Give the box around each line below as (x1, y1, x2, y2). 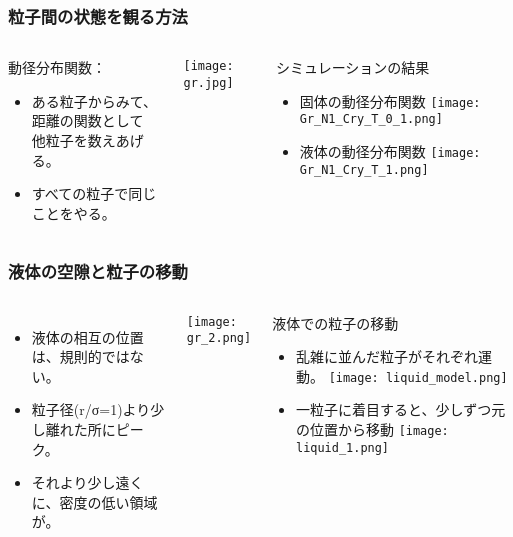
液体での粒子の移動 (272, 312, 399, 333)
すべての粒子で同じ (31, 183, 157, 204)
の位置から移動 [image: (295, 419, 449, 440)
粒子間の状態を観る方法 (8, 3, 188, 28)
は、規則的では (31, 346, 130, 367)
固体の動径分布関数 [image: (299, 90, 481, 111)
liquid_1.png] (295, 440, 390, 455)
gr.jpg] (183, 75, 234, 90)
